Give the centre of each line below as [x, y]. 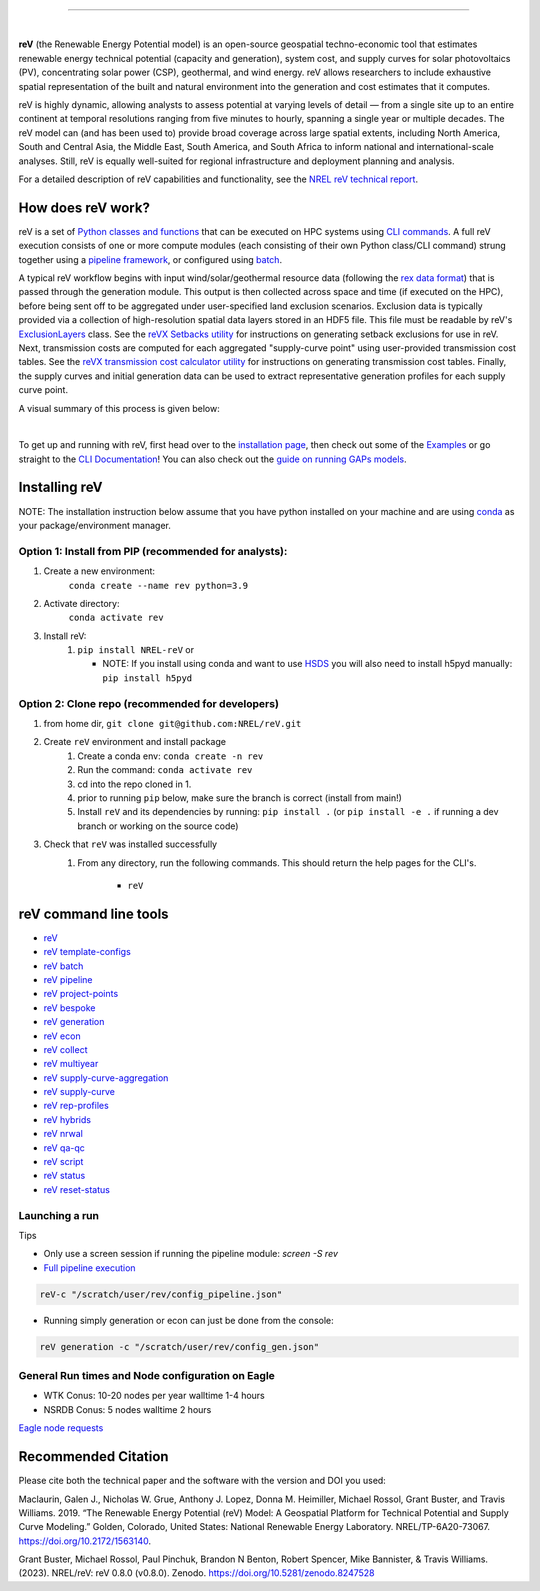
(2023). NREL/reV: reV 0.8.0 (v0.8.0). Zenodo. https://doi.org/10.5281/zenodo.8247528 [196, 1573]
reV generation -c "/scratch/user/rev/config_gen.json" [179, 1346]
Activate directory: [81, 603]
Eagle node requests [61, 1428]
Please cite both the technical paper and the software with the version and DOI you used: [202, 1481]
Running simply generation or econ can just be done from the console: [188, 1320]
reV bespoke [69, 1007]
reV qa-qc [64, 1147]
